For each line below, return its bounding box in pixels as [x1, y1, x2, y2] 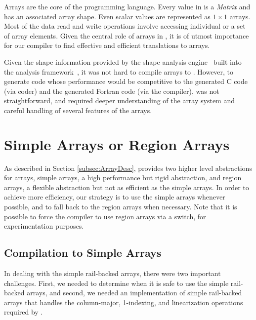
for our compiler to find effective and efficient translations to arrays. [4, 40, 210, 50]
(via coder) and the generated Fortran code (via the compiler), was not [4, 85, 219, 96]
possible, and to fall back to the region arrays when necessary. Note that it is [4, 201, 237, 212]
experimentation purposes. [4, 221, 84, 231]
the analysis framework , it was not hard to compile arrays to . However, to [4, 66, 234, 77]
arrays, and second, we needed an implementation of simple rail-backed [27, 287, 242, 298]
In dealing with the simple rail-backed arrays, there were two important [4, 268, 221, 279]
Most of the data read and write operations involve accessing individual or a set [4, 21, 246, 31]
